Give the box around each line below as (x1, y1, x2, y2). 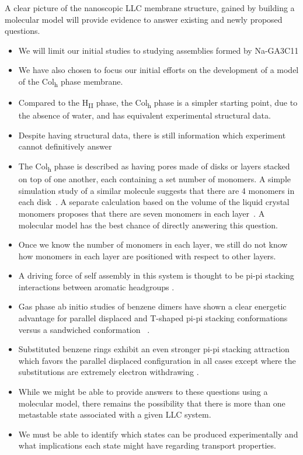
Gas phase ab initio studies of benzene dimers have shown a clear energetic (18, 300, 287, 312)
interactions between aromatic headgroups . (18, 280, 175, 293)
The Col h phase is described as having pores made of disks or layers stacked (18, 160, 290, 173)
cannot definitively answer (18, 140, 112, 152)
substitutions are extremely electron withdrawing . (18, 366, 199, 378)
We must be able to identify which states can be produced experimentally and (18, 428, 298, 440)
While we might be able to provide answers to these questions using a (18, 385, 268, 398)
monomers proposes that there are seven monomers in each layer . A (18, 207, 265, 219)
